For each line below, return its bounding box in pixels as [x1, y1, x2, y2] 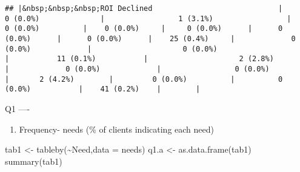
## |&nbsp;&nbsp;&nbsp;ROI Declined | [5, 4, 283, 13]
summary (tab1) [5, 154, 62, 167]
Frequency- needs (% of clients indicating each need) [19, 122, 214, 135]
